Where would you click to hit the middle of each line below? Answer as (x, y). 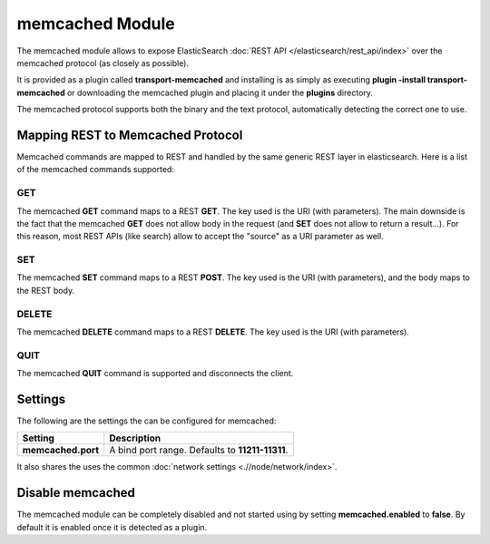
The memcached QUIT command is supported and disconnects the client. (155, 374)
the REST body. (46, 290)
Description (135, 438)
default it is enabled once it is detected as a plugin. (112, 527)
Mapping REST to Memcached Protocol (130, 135)
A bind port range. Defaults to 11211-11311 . (199, 451)
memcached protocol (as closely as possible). (103, 63)
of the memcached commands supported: (95, 170)
